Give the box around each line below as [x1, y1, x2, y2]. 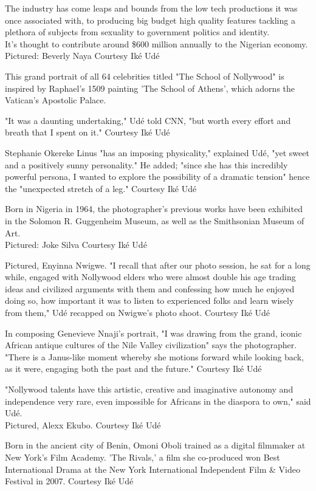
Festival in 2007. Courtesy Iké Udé [5, 475, 134, 487]
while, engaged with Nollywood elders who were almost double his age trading [5, 270, 296, 283]
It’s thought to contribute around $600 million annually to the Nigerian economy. [5, 37, 308, 50]
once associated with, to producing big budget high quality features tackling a [5, 13, 295, 26]
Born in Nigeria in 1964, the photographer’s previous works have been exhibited [5, 202, 303, 215]
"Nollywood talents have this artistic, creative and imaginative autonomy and [5, 383, 294, 396]
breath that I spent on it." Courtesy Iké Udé [5, 126, 170, 139]
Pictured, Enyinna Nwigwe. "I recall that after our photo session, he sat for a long [5, 258, 311, 271]
